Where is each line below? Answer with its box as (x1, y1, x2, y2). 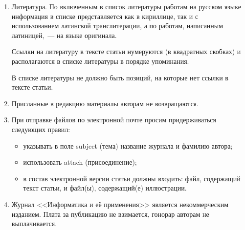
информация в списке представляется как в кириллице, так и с (11, 11, 199, 21)
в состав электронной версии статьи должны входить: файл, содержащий (23, 173, 241, 183)
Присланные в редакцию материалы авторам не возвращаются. (11, 98, 199, 108)
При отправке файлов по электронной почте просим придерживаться (11, 115, 216, 125)
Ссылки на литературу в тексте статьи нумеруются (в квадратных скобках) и (11, 46, 241, 57)
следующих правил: (11, 124, 70, 134)
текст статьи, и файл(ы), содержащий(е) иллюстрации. (23, 183, 187, 193)
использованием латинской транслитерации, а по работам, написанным (11, 20, 223, 31)
